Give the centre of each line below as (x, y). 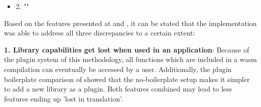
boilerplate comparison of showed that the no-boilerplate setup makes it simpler (127, 79)
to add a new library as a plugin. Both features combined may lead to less (118, 89)
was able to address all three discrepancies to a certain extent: (100, 33)
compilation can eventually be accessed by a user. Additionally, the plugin (118, 69)
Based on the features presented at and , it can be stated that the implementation (130, 23)
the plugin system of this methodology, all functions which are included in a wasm (130, 59)
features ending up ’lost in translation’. (63, 98)
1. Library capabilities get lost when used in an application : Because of (127, 49)
